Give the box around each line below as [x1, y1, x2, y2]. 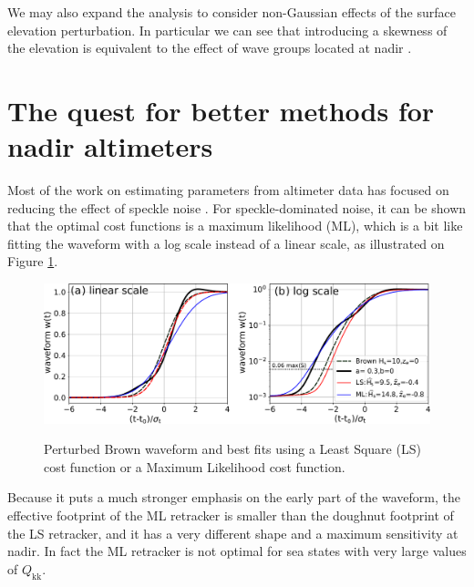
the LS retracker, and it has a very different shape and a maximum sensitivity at [7, 523, 459, 542]
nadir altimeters [7, 128, 213, 165]
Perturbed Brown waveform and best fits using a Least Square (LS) [44, 439, 421, 458]
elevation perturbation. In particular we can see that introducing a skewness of [7, 20, 448, 39]
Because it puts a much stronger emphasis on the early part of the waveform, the [7, 488, 460, 507]
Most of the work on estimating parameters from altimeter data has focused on [7, 180, 449, 200]
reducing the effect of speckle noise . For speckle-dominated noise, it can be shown [7, 198, 467, 217]
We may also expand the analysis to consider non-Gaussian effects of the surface [7, 3, 456, 21]
